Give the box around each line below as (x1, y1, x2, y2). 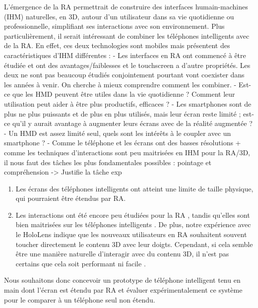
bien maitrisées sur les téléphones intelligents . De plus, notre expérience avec (15, 219, 251, 230)
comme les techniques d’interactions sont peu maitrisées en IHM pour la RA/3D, (4, 147, 250, 157)
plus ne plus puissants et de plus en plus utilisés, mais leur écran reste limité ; (4, 108, 241, 119)
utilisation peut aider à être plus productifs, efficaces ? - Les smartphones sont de (4, 98, 252, 109)
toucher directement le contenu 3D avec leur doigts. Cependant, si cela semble (15, 239, 253, 249)
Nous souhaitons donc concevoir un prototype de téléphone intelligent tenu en (4, 275, 241, 285)
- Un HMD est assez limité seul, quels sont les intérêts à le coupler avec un (4, 127, 231, 138)
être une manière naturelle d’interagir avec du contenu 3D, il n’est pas (15, 248, 229, 259)
